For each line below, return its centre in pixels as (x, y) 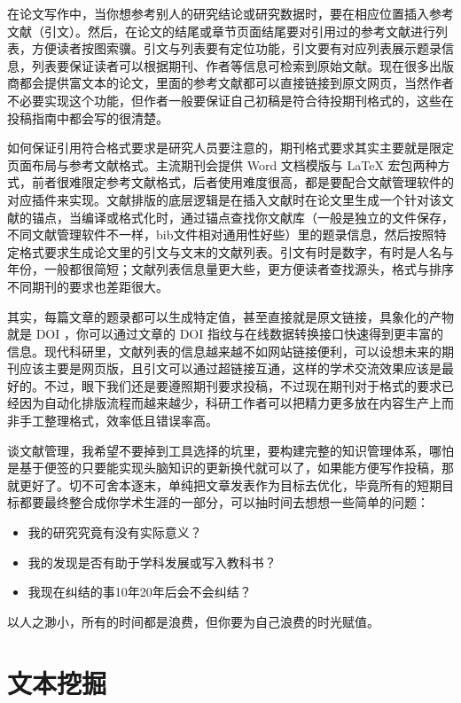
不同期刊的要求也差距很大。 (88, 286)
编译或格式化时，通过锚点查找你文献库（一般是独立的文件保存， (267, 217)
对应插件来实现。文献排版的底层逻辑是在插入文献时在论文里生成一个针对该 (224, 199)
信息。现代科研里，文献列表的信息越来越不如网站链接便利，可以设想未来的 (224, 351)
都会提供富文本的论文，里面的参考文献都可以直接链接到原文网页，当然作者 (236, 83)
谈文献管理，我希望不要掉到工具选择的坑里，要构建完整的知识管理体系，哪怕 (230, 450)
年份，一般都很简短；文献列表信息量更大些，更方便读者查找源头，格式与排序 (230, 269)
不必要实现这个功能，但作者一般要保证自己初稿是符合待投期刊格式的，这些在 (230, 100)
